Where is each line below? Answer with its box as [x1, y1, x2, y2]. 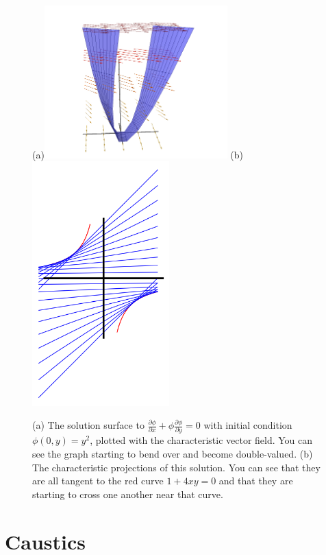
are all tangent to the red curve [32, 473, 164, 488]
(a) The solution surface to [32, 418, 145, 432]
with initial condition [203, 418, 292, 432]
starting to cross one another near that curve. [32, 486, 223, 501]
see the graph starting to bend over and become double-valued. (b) [32, 447, 313, 461]
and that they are [218, 473, 293, 488]
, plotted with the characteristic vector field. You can [90, 433, 313, 447]
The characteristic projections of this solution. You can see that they [32, 460, 321, 474]
